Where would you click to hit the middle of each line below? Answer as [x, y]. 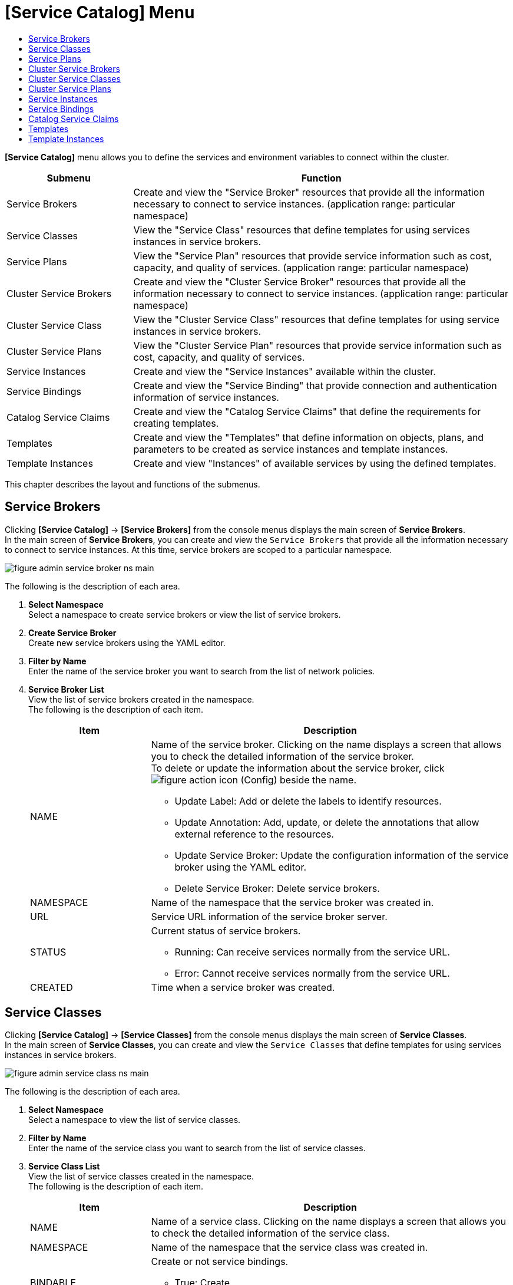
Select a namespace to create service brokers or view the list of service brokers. [185, 614]
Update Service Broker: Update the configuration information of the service [342, 855]
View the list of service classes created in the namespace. [141, 1177]
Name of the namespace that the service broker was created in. [292, 902]
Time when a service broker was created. [243, 987]
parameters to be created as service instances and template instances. [291, 449]
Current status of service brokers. [226, 930]
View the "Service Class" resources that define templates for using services [302, 230]
